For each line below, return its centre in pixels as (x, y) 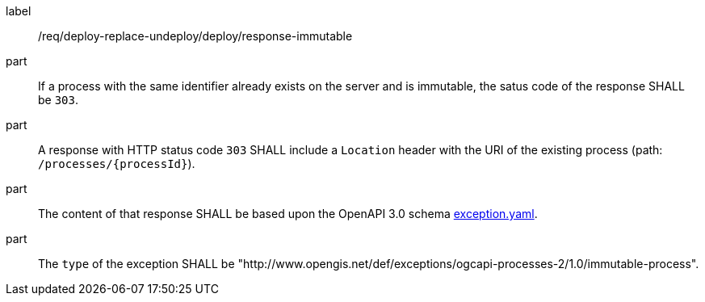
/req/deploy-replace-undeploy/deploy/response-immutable (195, 36)
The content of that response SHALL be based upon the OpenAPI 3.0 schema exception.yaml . (288, 214)
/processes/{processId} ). (117, 164)
